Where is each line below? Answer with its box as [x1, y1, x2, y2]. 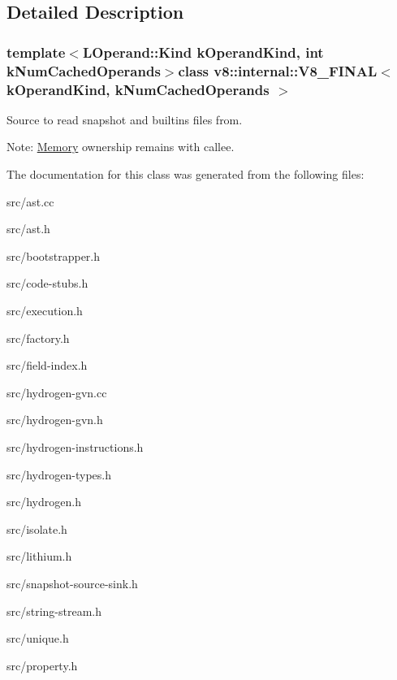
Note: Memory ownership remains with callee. [6, 138, 235, 155]
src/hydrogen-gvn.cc [6, 383, 107, 401]
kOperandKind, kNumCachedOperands [6, 79, 270, 99]
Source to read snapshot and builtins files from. [6, 110, 243, 128]
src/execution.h [6, 302, 83, 318]
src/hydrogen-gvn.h [6, 411, 103, 428]
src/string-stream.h [6, 602, 102, 619]
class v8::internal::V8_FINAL [178, 60, 378, 80]
